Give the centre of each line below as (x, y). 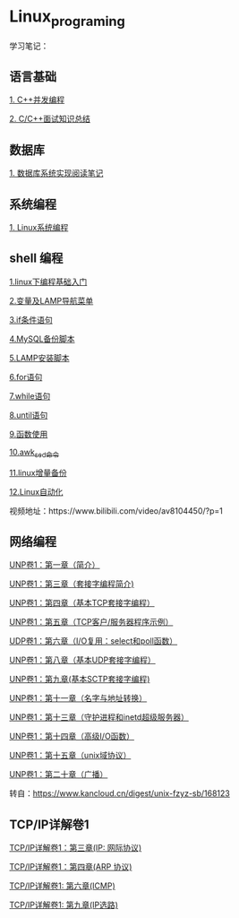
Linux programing (67, 18)
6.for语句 (26, 377)
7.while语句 (30, 395)
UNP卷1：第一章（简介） (55, 565)
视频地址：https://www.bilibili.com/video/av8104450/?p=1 (116, 511)
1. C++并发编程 (37, 100)
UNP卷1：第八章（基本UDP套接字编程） (83, 660)
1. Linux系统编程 (39, 227)
